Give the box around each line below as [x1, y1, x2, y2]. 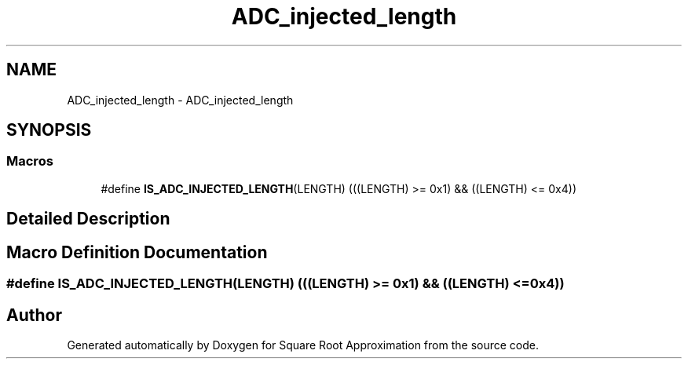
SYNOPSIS [6, 120, 92, 141]
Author [6, 305, 62, 325]
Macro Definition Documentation [6, 242, 268, 262]
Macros [6, 153, 53, 170]
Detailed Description [6, 209, 170, 229]
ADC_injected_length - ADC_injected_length [67, 93, 294, 107]
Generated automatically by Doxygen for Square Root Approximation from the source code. [67, 338, 539, 352]
